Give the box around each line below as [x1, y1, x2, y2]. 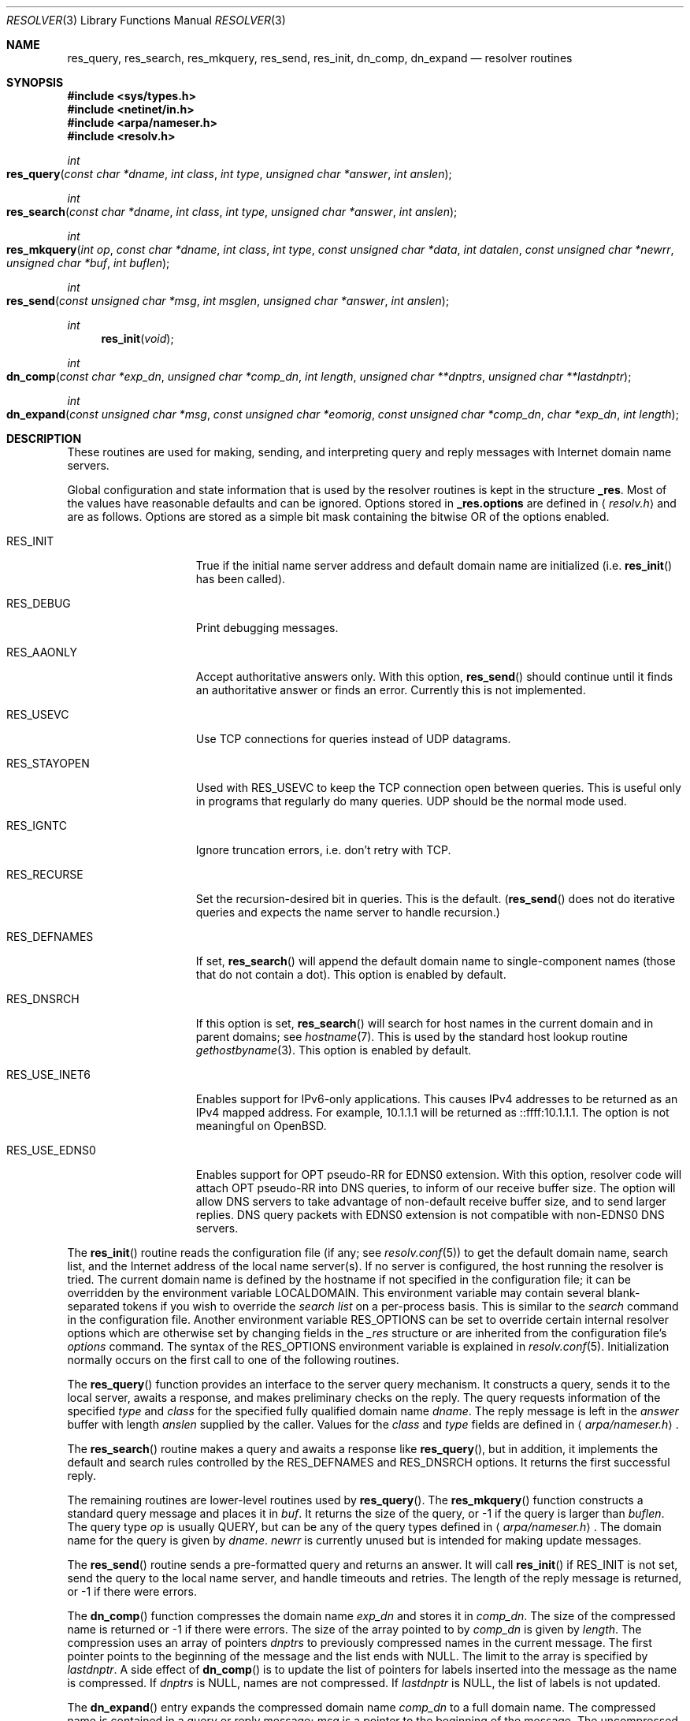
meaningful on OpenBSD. [195, 1119, 327, 1132]
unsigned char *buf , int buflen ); [6, 256, 170, 269]
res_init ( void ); [101, 332, 174, 345]
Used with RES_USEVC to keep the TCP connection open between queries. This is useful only [195, 781, 681, 794]
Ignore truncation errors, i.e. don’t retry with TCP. [195, 843, 451, 857]
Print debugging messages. [195, 621, 339, 634]
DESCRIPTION [6, 432, 82, 445]
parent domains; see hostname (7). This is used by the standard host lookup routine [195, 1030, 628, 1043]
